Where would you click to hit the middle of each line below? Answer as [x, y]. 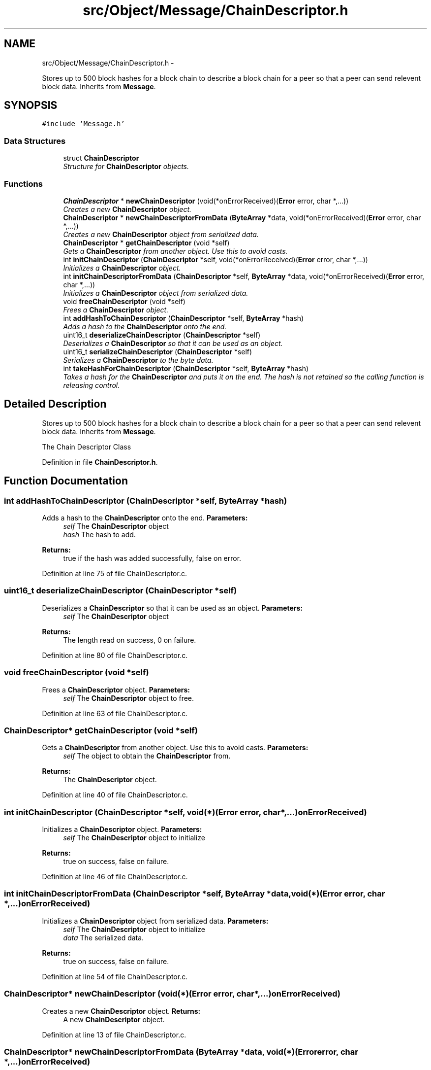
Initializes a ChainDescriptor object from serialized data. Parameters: [155, 921]
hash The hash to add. [99, 535]
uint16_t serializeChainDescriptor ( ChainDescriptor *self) [158, 351]
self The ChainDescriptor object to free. [129, 698]
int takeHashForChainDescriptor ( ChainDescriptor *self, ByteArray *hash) [186, 368]
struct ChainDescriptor [101, 158]
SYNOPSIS [31, 105]
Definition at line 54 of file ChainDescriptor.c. [115, 976]
